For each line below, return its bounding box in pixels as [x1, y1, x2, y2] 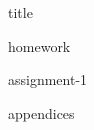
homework [8, 35, 71, 56]
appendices [8, 102, 75, 123]
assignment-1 [8, 69, 88, 90]
